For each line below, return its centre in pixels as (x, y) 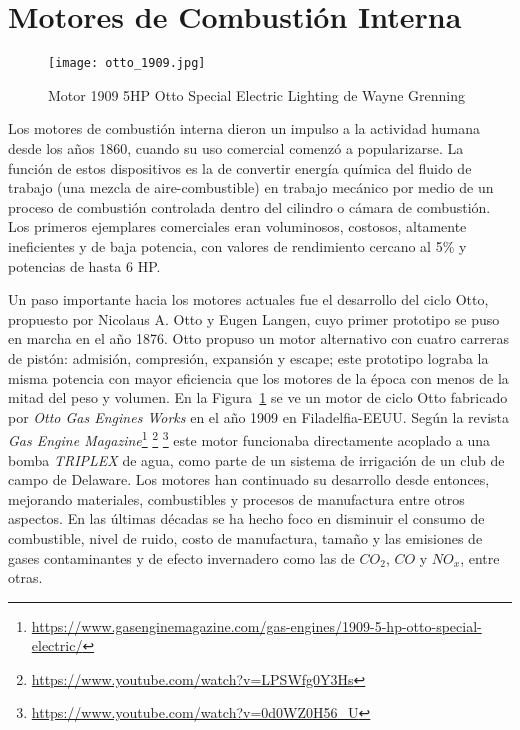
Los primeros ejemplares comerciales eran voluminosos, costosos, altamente (237, 226)
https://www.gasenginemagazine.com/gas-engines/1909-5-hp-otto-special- (256, 625)
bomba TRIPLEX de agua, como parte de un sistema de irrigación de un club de (256, 459)
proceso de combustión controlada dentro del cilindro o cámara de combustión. (249, 206)
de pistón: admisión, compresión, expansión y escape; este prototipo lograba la (248, 357)
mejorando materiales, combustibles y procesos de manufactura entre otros (236, 498)
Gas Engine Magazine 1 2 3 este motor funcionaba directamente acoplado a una (249, 438)
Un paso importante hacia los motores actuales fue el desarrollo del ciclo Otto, (248, 299)
